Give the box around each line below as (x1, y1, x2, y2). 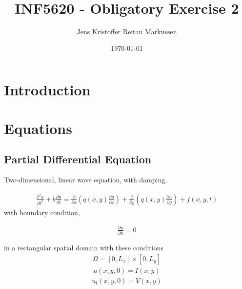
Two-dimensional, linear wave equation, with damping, (4, 175, 167, 185)
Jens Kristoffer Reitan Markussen (77, 26, 177, 37)
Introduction (4, 80, 91, 100)
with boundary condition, (4, 207, 80, 217)
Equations (4, 118, 72, 138)
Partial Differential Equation (4, 152, 152, 167)
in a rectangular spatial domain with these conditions (4, 243, 163, 253)
